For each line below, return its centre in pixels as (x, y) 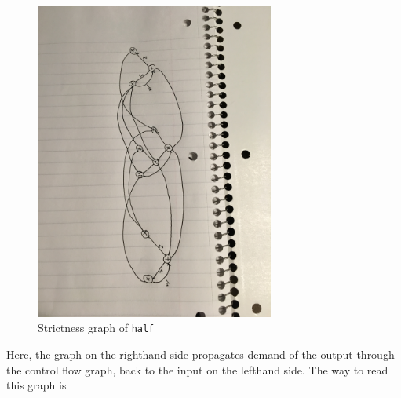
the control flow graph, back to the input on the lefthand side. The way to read (197, 369)
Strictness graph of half (96, 328)
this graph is (36, 385)
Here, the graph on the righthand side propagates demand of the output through (200, 354)
